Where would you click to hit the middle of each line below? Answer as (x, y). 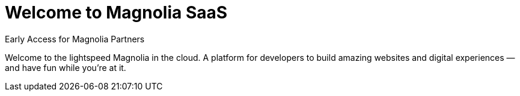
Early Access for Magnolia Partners (75, 39)
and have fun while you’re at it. (66, 67)
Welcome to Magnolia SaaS (116, 13)
